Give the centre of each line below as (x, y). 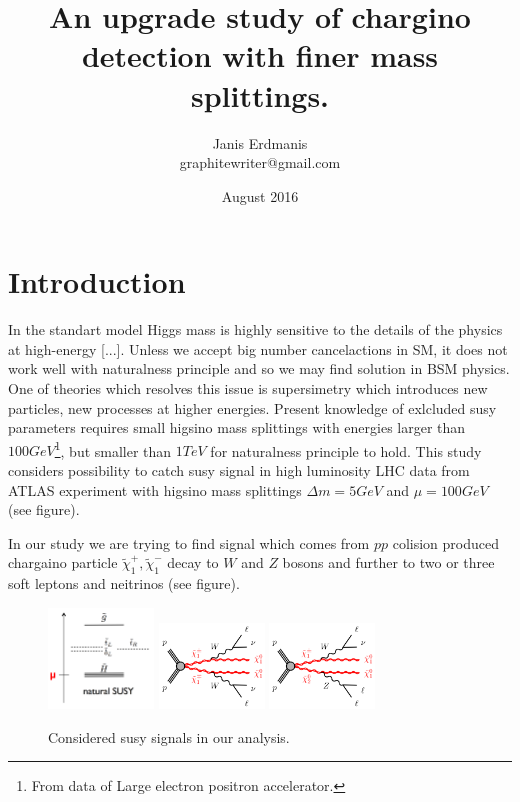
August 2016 (260, 195)
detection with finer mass (260, 55)
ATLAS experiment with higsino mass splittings (155, 489)
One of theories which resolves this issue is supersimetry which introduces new (248, 388)
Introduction (97, 281)
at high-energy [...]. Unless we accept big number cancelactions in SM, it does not (258, 348)
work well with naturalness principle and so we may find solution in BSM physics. (259, 368)
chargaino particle (63, 562)
